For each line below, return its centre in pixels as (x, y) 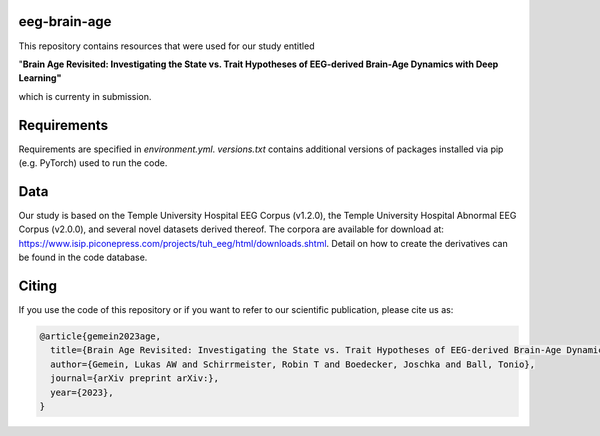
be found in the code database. (83, 257)
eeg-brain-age (65, 21)
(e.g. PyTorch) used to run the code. (93, 162)
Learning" (40, 78)
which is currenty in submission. (85, 96)
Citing (37, 285)
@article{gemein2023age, (100, 336)
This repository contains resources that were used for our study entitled (166, 46)
